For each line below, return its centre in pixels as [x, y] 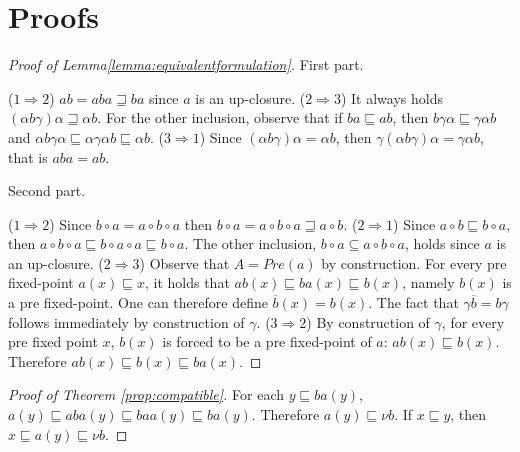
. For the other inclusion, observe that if [220, 117]
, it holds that [187, 282]
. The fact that [413, 302]
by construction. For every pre [414, 262]
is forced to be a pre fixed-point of [267, 341]
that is [28, 156]
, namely [428, 282]
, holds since [442, 243]
